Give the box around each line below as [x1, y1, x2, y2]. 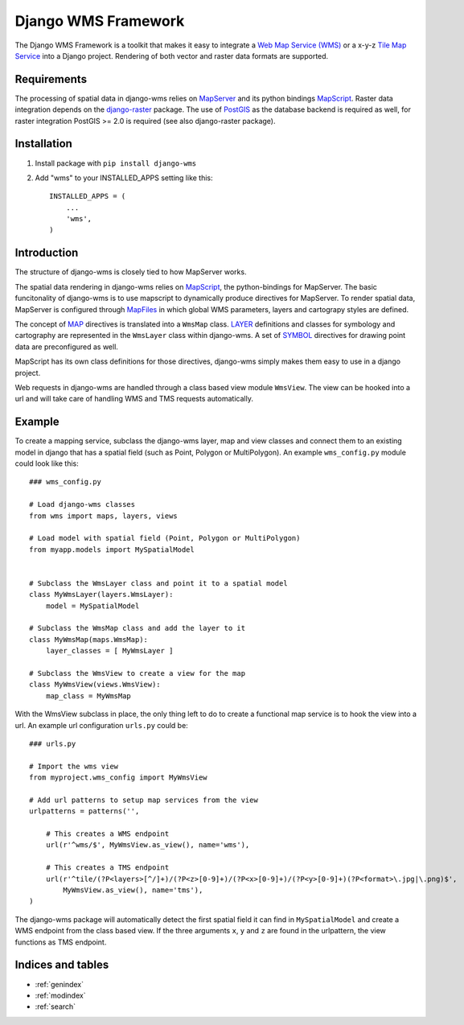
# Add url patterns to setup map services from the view [29, 795, 259, 805]
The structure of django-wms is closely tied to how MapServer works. [14, 267, 247, 277]
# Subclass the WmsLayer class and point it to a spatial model [29, 578, 289, 587]
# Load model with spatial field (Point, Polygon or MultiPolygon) [29, 533, 301, 543]
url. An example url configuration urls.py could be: [14, 720, 188, 730]
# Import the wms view [29, 761, 119, 771]
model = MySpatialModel [45, 601, 140, 611]
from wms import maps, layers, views [29, 511, 179, 521]
